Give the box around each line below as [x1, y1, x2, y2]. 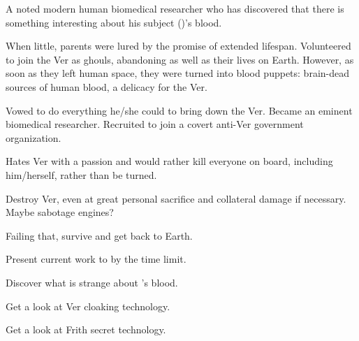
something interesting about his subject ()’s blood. [6, 15, 222, 29]
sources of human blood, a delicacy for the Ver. [6, 79, 207, 94]
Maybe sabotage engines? [6, 205, 114, 219]
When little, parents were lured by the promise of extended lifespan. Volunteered [6, 38, 351, 53]
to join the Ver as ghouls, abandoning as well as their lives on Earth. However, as [6, 52, 354, 66]
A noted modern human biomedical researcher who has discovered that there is [6, 1, 344, 15]
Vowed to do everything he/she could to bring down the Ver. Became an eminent [6, 103, 353, 117]
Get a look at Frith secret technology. [6, 322, 166, 337]
